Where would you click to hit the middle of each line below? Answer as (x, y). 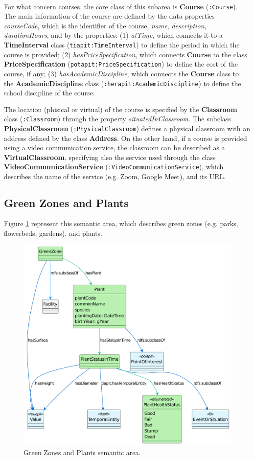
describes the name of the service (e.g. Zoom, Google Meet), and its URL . (115, 176)
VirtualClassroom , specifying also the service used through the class (110, 157)
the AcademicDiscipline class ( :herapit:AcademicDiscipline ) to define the (123, 83)
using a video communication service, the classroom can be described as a (115, 148)
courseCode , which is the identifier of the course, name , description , (105, 25)
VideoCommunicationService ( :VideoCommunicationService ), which (114, 167)
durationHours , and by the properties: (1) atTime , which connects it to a (113, 35)
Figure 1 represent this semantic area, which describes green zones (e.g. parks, (121, 223)
